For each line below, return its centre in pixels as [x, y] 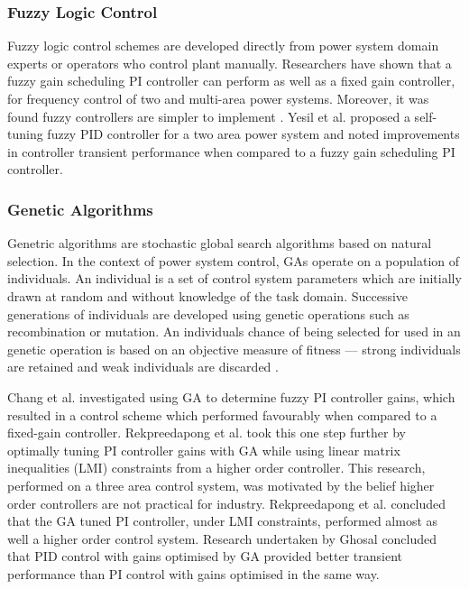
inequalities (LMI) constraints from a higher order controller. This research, [216, 468]
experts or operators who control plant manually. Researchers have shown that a [230, 63]
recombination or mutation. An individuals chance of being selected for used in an [234, 331]
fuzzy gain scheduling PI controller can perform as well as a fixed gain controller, [231, 81]
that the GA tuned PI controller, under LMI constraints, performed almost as [223, 521]
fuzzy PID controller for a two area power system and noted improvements [253, 134]
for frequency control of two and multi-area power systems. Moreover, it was [218, 98]
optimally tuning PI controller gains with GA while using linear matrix [204, 450]
